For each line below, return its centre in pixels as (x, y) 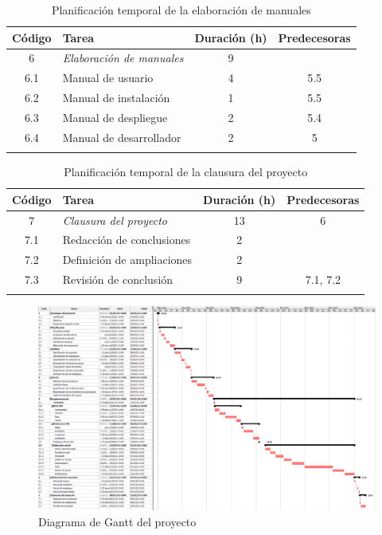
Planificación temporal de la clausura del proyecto (186, 172)
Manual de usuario (108, 78)
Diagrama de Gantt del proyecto (117, 521)
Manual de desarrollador (122, 137)
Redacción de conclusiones (127, 240)
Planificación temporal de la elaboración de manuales (181, 10)
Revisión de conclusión (118, 279)
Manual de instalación (116, 98)
